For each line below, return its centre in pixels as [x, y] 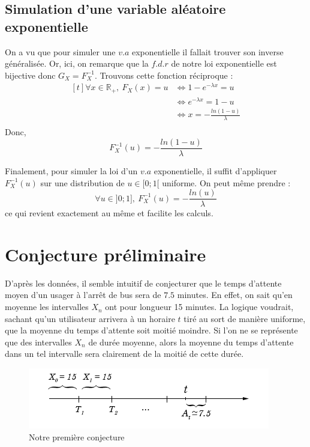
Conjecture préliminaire [106, 254]
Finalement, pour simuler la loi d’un [71, 170]
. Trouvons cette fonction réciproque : [164, 75]
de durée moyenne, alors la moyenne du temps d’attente [191, 342]
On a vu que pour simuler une [60, 51]
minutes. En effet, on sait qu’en [235, 295]
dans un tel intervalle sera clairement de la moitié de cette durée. [124, 354]
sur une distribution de [82, 182]
